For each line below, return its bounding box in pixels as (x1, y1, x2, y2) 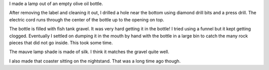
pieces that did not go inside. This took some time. (9, 40, 113, 46)
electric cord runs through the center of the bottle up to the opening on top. (9, 16, 164, 22)
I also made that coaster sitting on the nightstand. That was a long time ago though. (9, 58, 181, 64)
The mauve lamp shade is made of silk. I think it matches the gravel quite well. (9, 49, 169, 55)
